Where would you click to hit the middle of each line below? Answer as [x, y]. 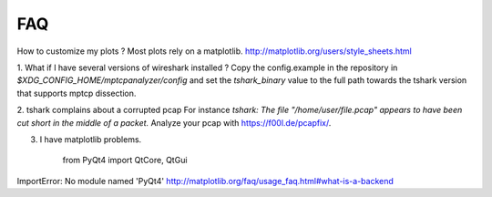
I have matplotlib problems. [91, 139]
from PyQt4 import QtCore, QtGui [125, 161]
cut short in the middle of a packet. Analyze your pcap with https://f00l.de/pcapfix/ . [174, 122]
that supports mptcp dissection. [77, 93]
